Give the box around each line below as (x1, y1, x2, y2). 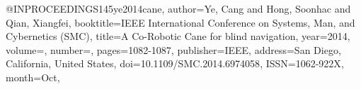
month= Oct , (6, 69, 60, 84)
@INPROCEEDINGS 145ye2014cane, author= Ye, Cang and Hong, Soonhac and (6, 1, 351, 15)
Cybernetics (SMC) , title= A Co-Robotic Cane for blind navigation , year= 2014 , (6, 29, 350, 43)
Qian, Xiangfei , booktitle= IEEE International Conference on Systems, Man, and (6, 15, 355, 29)
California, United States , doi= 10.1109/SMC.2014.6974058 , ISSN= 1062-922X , (6, 56, 344, 71)
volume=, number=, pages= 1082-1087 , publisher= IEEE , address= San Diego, (6, 42, 341, 57)
